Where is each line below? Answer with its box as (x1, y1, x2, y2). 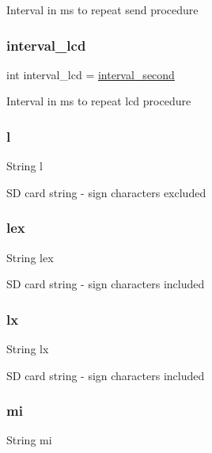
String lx (6, 341, 49, 357)
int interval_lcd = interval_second (6, 66, 175, 82)
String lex (6, 249, 54, 265)
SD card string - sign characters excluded (6, 184, 206, 200)
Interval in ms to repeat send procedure (6, 2, 199, 17)
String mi (6, 432, 52, 448)
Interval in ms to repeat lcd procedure (6, 93, 191, 109)
